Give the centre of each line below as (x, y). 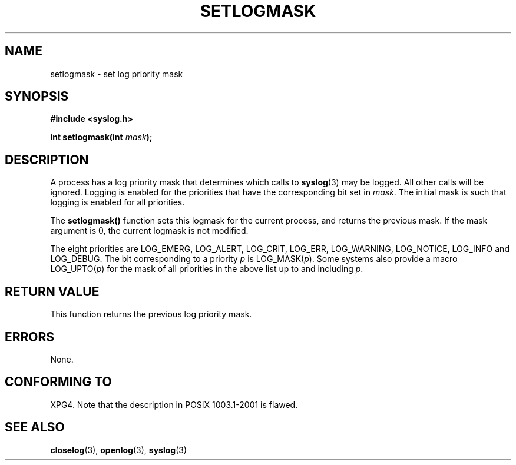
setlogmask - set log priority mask (117, 74)
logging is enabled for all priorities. (118, 202)
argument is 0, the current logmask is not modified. (149, 231)
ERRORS (30, 337)
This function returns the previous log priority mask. (151, 314)
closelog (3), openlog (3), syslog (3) (119, 450)
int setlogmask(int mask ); (101, 137)
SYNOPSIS (37, 97)
